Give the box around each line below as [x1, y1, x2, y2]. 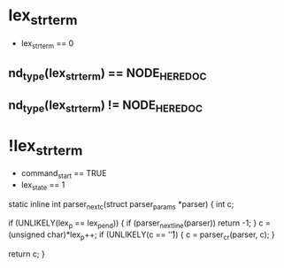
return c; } [8, 249, 45, 259]
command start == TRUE [20, 168, 107, 180]
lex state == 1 [20, 179, 65, 192]
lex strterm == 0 [20, 37, 74, 50]
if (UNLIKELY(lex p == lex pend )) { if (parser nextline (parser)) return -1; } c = [8, 218, 271, 231]
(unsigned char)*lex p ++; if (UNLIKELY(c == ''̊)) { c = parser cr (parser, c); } [8, 229, 275, 241]
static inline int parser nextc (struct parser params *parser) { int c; [8, 198, 234, 211]
